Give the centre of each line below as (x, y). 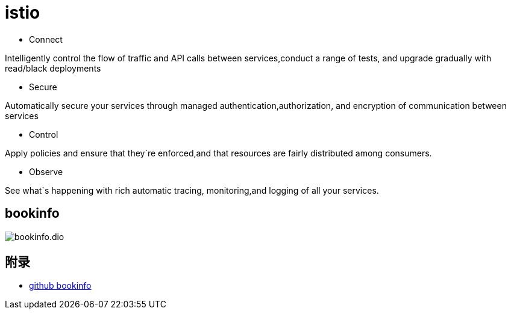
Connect (46, 39)
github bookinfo (60, 286)
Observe (46, 171)
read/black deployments (53, 68)
